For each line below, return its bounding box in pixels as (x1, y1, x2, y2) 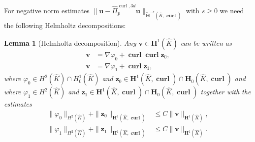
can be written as (180, 37, 232, 48)
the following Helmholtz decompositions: (4, 20, 126, 30)
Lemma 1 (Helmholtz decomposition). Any (4, 37, 136, 48)
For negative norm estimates (4, 5, 90, 15)
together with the (200, 86, 251, 97)
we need (220, 5, 244, 15)
